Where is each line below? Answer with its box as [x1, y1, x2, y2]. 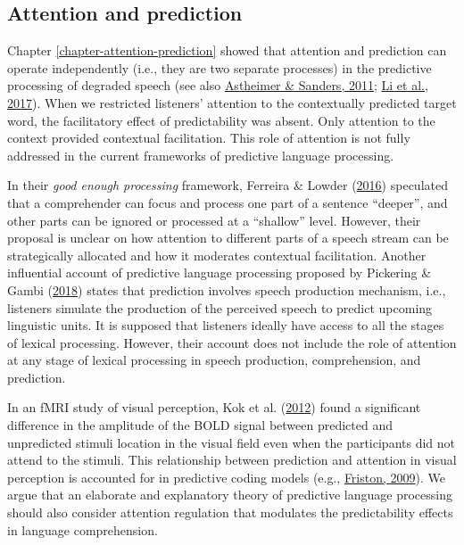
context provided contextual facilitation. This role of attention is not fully [7, 128, 410, 147]
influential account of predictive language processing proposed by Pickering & [7, 263, 432, 282]
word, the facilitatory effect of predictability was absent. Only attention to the [7, 111, 435, 129]
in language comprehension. [7, 520, 158, 539]
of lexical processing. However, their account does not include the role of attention [7, 333, 457, 351]
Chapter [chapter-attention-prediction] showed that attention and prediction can [7, 41, 447, 60]
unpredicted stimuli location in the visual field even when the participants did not [7, 433, 456, 451]
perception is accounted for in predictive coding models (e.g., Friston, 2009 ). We [7, 467, 446, 486]
